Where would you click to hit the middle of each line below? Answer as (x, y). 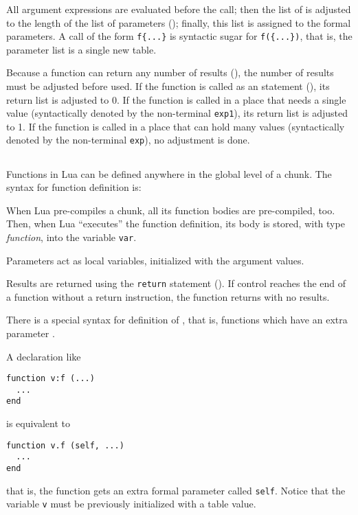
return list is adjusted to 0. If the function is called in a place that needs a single (176, 99)
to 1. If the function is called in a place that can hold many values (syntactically (176, 126)
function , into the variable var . (71, 237)
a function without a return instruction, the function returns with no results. (168, 296)
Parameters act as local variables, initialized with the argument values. (155, 260)
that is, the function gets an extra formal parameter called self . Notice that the (176, 490)
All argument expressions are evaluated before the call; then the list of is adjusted (179, 9)
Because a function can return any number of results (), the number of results (170, 72)
